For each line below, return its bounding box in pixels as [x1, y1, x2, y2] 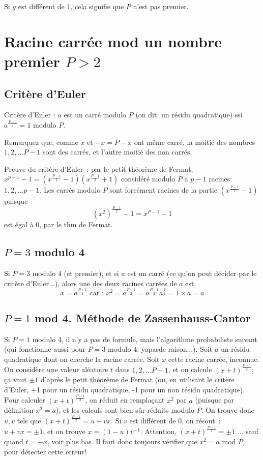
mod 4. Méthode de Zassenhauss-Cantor [35, 310, 251, 325]
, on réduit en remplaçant [85, 394, 165, 405]
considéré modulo [121, 173, 176, 184]
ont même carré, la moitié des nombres [134, 136, 255, 147]
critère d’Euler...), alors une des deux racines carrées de [4, 278, 177, 288]
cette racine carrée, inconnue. [168, 353, 259, 364]
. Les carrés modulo [39, 185, 101, 195]
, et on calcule [168, 364, 212, 375]
